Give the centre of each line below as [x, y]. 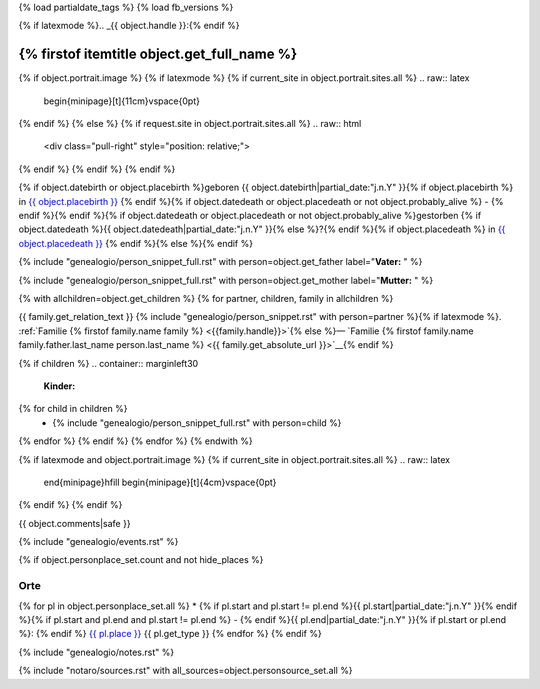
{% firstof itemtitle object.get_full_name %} [158, 54]
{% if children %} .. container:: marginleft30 [108, 363]
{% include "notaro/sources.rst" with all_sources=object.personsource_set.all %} [186, 671]
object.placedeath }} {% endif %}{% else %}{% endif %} [136, 243]
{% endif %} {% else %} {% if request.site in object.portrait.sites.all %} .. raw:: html [190, 124]
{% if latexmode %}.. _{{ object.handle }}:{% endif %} [129, 26]
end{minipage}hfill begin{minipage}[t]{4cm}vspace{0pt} [160, 482]
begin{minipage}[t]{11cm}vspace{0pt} [121, 101]
